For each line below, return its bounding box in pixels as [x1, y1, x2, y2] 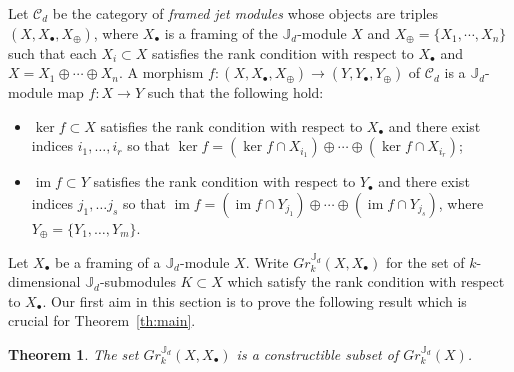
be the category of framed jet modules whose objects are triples [52, 3, 439, 23]
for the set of [385, 251, 465, 272]
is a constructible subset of [236, 343, 399, 364]
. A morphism [118, 62, 204, 83]
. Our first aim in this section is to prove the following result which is [42, 290, 467, 311]
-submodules [99, 271, 176, 292]
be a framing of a [55, 251, 161, 272]
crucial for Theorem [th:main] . [8, 310, 196, 331]
